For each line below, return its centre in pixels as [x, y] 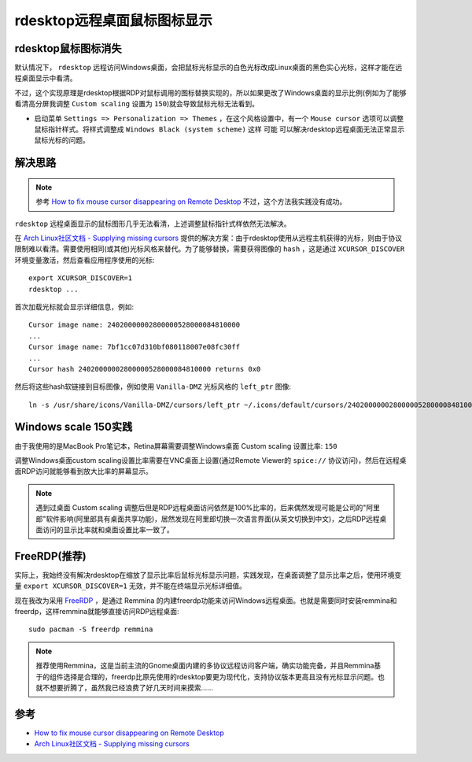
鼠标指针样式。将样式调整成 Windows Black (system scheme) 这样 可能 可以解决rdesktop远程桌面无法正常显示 [219, 129]
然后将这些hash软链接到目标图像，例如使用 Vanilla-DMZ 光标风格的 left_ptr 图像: [153, 387]
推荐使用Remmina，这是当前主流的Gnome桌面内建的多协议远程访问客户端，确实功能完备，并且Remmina [205, 666]
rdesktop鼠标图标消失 [68, 48]
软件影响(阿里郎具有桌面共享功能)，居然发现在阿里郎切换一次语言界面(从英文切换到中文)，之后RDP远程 [213, 519]
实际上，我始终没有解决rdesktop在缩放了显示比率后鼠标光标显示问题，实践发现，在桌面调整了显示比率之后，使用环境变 [208, 575]
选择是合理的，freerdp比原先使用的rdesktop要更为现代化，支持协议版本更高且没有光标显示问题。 [220, 676]
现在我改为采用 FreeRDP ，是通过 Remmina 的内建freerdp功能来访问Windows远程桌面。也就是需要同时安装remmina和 [206, 600]
